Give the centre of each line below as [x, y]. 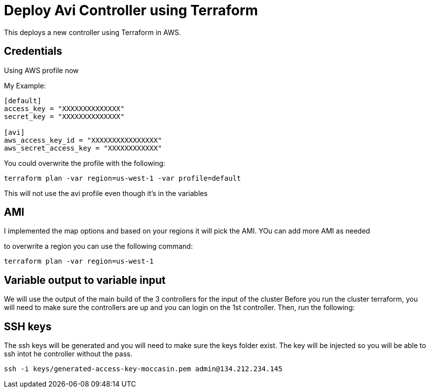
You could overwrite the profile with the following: [85, 163]
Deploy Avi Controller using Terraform [131, 10]
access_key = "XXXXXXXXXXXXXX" [64, 108]
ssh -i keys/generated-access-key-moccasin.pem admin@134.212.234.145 [143, 369]
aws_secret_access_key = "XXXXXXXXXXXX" [83, 148]
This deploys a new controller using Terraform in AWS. [92, 32]
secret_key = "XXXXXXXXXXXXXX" [64, 116]
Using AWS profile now [41, 70]
